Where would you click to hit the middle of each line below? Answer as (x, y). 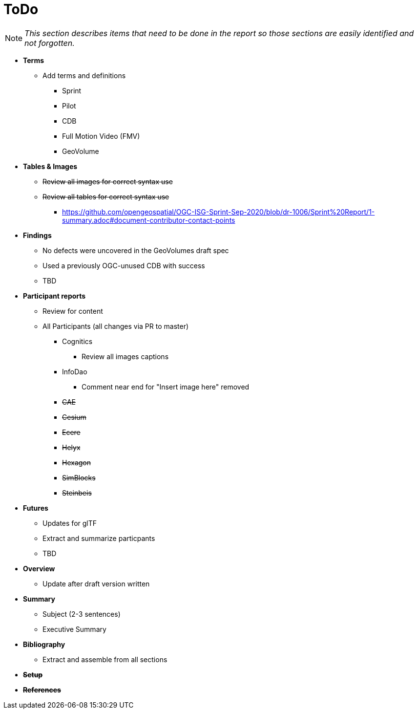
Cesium (74, 417)
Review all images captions (125, 356)
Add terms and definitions (84, 75)
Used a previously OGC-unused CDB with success (124, 265)
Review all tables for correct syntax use (106, 196)
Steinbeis (77, 493)
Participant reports (54, 296)
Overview (39, 568)
